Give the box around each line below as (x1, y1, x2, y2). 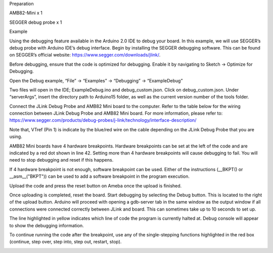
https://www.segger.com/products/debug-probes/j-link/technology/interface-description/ (9, 117, 197, 123)
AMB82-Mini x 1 (9, 10, 43, 16)
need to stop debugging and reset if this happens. (9, 157, 114, 163)
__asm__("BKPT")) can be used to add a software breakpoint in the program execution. (9, 173, 190, 179)
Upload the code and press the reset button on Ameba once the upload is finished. (9, 182, 182, 189)
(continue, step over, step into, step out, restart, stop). (9, 239, 122, 245)
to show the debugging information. (9, 222, 84, 228)
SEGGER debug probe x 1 (9, 19, 62, 25)
